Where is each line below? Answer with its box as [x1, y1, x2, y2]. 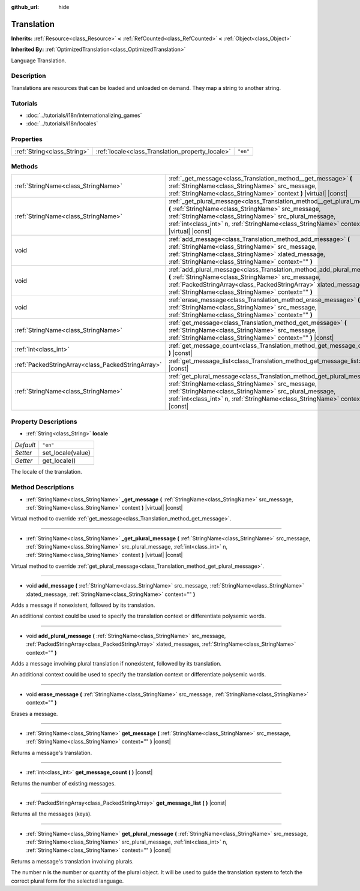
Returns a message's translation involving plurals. [11, 857, 134, 865]
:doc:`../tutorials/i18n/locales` [26, 120, 98, 127]
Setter [14, 448, 32, 457]
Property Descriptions [11, 417, 77, 426]
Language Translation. [11, 57, 67, 64]
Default [14, 441, 36, 449]
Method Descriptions [11, 483, 74, 492]
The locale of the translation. [11, 468, 82, 475]
